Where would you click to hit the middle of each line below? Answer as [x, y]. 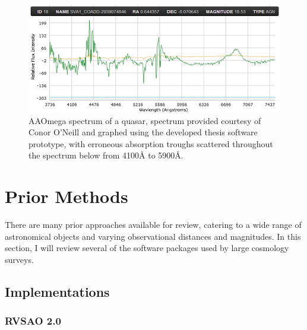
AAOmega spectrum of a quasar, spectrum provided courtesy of [145, 120]
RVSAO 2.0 [33, 321]
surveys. [19, 259]
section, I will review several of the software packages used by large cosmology [147, 248]
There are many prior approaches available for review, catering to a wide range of [153, 225]
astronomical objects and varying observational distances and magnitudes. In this [153, 236]
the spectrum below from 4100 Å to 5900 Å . [106, 155]
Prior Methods [67, 196]
